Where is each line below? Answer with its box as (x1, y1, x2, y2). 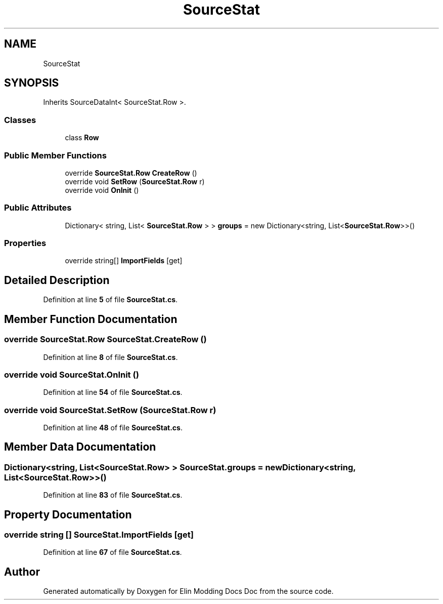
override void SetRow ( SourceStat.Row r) (65, 177, 205, 186)
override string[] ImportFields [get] (65, 256, 183, 265)
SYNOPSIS (4, 76, 59, 90)
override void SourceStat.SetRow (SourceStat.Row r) (4, 405, 216, 415)
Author (4, 565, 40, 578)
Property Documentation (4, 508, 132, 521)
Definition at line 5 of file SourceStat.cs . (43, 295, 178, 304)
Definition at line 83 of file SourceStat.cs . (43, 491, 183, 500)
